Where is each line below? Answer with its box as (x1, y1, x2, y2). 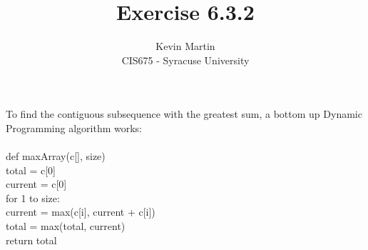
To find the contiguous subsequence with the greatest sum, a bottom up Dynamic (6, 106, 362, 121)
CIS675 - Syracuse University (121, 52, 250, 67)
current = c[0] (6, 176, 67, 191)
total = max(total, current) (6, 219, 126, 234)
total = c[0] (6, 162, 56, 177)
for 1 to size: (6, 190, 60, 205)
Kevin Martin (155, 39, 215, 54)
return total (6, 232, 57, 247)
